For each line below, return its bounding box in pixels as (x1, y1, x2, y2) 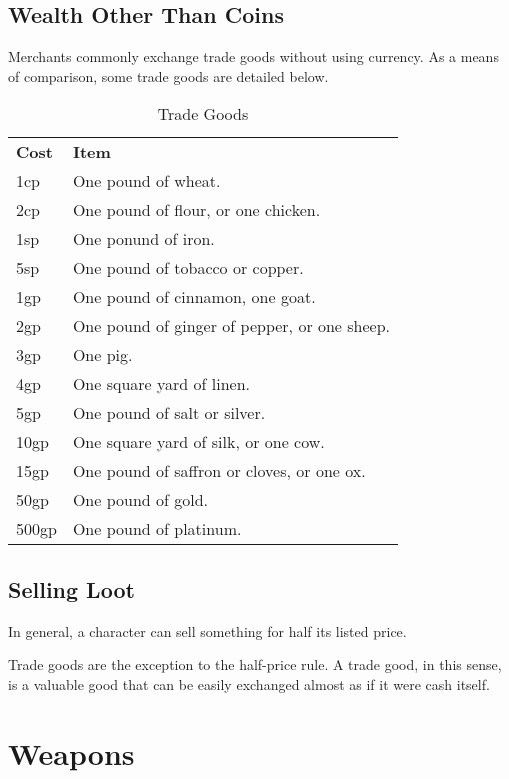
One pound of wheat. (72, 169, 221, 193)
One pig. (72, 343, 133, 367)
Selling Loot (8, 573, 135, 604)
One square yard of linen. (72, 372, 250, 396)
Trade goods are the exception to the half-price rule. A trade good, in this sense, (8, 654, 502, 675)
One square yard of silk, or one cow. (72, 430, 325, 454)
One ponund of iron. (72, 227, 215, 251)
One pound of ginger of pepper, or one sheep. (72, 314, 391, 338)
